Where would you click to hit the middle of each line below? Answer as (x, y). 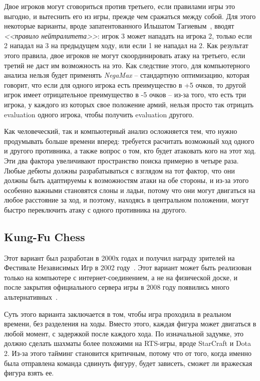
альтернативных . (31, 297)
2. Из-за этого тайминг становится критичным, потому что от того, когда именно (128, 353)
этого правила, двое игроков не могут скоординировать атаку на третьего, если (125, 55)
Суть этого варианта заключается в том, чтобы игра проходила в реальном (118, 314)
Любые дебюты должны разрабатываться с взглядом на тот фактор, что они (119, 170)
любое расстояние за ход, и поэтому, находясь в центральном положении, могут (126, 200)
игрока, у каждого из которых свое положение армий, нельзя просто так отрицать (129, 104)
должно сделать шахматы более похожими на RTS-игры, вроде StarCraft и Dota (128, 343)
